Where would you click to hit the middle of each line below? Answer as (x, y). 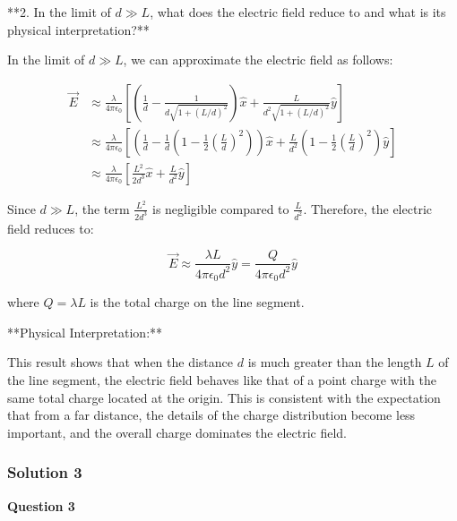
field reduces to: (51, 228)
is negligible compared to (221, 208)
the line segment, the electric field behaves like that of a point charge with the (222, 380)
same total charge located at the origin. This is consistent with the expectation (224, 397)
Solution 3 (45, 472)
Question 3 (41, 505)
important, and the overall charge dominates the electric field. (177, 432)
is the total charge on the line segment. (197, 302)
